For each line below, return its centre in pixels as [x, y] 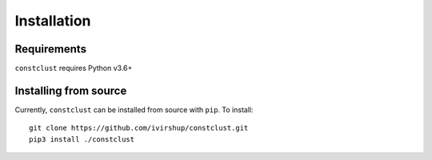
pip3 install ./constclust [82, 139]
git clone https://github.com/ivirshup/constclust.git [139, 128]
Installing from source [71, 90]
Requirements [51, 49]
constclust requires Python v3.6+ [74, 68]
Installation [53, 21]
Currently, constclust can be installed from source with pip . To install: [134, 109]
